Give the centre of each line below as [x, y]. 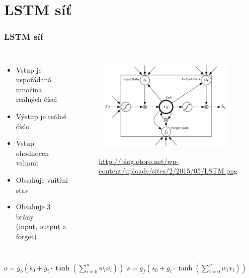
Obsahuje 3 [33, 207]
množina [29, 89]
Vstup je [29, 69]
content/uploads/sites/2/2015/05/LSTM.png [168, 171]
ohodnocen [32, 153]
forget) [26, 236]
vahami [27, 163]
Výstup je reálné [41, 116]
